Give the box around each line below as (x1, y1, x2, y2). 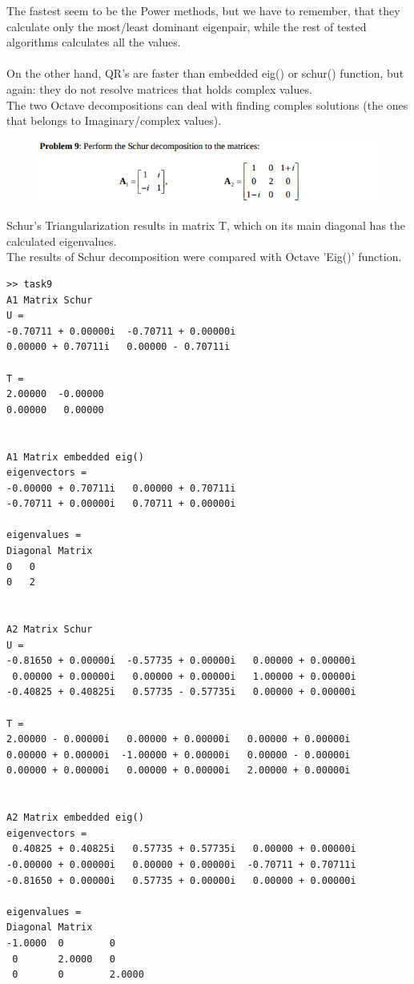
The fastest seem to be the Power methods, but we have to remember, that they (6, 2, 400, 18)
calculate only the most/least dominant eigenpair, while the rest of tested (6, 18, 367, 34)
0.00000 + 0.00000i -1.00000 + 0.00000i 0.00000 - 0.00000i (6, 749, 351, 761)
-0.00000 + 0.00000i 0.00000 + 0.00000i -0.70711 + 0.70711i (6, 858, 356, 870)
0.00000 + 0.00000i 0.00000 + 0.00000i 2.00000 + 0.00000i (6, 765, 351, 777)
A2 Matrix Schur (6, 624, 93, 636)
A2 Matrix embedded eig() (6, 812, 144, 824)
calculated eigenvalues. (6, 232, 117, 249)
